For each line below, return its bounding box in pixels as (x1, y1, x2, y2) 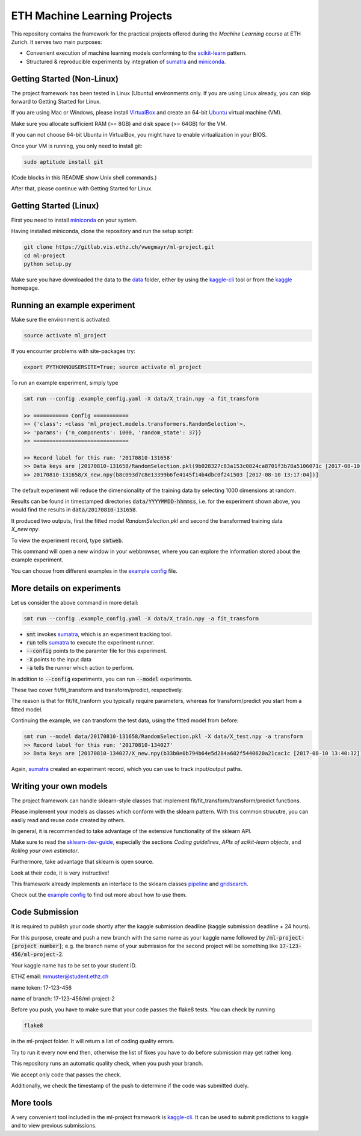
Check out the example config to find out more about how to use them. (11, 891, 187, 899)
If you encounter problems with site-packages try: (11, 348, 135, 355)
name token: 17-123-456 (11, 984, 72, 991)
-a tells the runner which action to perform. (26, 664, 134, 672)
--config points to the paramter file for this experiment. (26, 648, 167, 655)
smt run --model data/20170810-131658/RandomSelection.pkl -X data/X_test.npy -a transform (23, 733, 303, 740)
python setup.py (23, 261, 72, 267)
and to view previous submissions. (11, 1122, 97, 1129)
